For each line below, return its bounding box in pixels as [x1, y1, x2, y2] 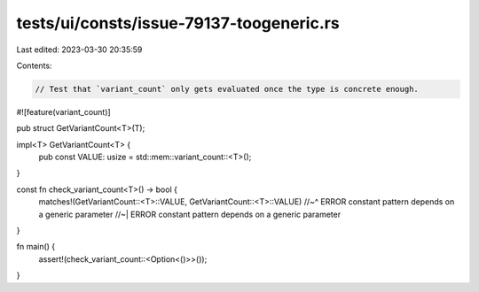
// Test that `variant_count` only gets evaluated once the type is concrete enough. [35, 84, 419, 94]
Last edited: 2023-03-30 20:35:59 [16, 44, 143, 55]
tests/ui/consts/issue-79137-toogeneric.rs [16, 13, 341, 33]
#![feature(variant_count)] [16, 106, 111, 117]
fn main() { [16, 242, 56, 252]
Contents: [16, 60, 52, 71]
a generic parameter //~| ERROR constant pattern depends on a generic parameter [38, 209, 342, 219]
